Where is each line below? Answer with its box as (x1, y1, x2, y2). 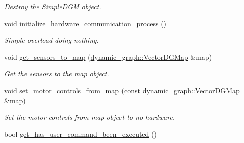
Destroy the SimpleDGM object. (4, 1, 101, 11)
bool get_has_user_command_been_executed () (4, 128, 157, 139)
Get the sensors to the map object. (4, 68, 109, 79)
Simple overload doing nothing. (4, 35, 99, 45)
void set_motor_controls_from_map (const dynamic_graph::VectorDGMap (4, 85, 240, 95)
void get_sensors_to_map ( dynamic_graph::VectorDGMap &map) (4, 51, 212, 62)
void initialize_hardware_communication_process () (4, 18, 167, 28)
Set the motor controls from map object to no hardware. (4, 112, 175, 122)
